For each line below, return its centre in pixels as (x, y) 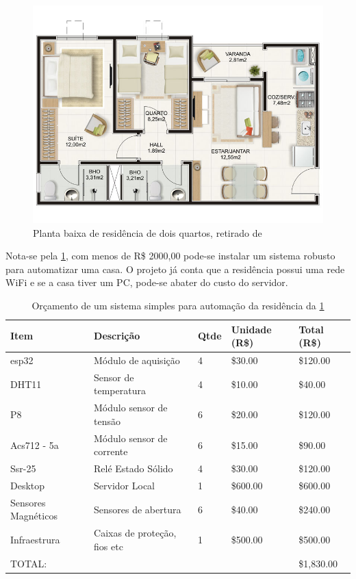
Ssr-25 (23, 468)
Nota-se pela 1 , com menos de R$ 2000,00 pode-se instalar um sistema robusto (170, 256)
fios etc (109, 546)
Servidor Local (124, 485)
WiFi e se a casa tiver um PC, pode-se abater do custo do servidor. (147, 282)
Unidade (251, 329)
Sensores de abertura (138, 509)
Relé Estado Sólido (133, 468)
